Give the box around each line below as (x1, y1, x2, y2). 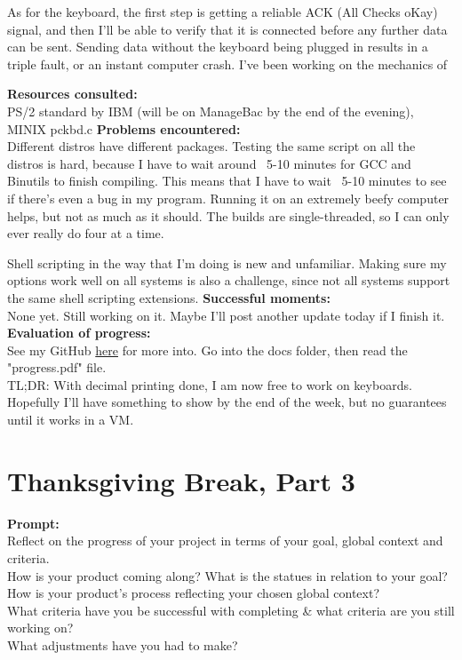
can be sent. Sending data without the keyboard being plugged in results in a (7, 37, 428, 56)
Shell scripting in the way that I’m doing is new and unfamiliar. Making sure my (7, 253, 447, 272)
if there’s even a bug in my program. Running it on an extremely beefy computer (7, 188, 450, 207)
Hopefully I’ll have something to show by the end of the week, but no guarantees (7, 393, 447, 411)
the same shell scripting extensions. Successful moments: (7, 288, 331, 306)
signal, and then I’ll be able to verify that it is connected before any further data (7, 20, 448, 38)
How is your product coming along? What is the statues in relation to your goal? (7, 566, 448, 584)
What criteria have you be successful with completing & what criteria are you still (7, 600, 455, 619)
